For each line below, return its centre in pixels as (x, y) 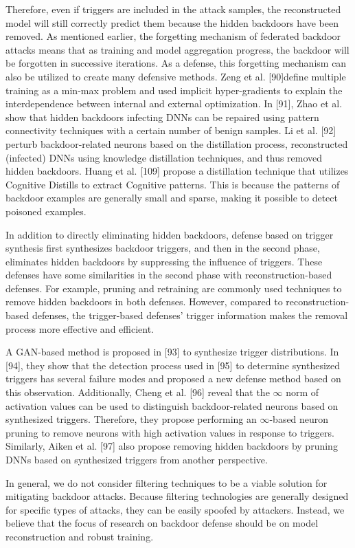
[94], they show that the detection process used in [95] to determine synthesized (173, 365)
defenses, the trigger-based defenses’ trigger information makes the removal (190, 315)
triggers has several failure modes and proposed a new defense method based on (173, 379)
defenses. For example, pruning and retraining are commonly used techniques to (174, 288)
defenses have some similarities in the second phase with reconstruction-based (169, 275)
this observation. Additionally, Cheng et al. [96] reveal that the (138, 392)
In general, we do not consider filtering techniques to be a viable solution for (167, 482)
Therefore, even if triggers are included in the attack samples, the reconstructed (173, 9)
